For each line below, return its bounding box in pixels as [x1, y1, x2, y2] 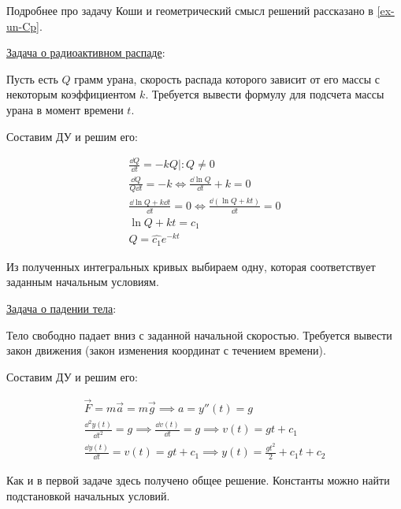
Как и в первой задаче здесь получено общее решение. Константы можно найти [6, 472, 390, 489]
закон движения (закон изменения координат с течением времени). [6, 342, 326, 359]
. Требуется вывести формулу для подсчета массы [145, 86, 384, 102]
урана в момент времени [6, 101, 124, 117]
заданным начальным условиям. [6, 273, 159, 290]
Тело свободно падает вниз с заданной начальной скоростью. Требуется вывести [6, 326, 392, 343]
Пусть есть [6, 70, 58, 87]
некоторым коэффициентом [6, 86, 136, 102]
